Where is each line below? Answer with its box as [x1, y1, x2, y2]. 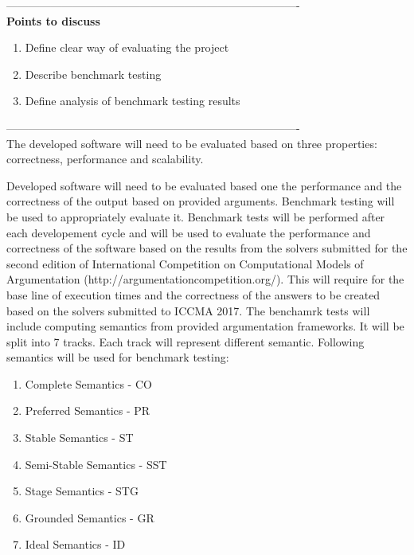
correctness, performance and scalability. [6, 150, 204, 167]
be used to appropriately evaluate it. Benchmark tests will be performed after [6, 208, 385, 225]
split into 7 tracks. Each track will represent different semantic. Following [6, 333, 365, 350]
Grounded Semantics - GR [25, 509, 154, 526]
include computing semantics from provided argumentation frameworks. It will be [6, 318, 404, 334]
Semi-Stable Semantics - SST [25, 455, 167, 472]
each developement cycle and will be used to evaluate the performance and [6, 224, 371, 240]
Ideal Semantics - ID [25, 536, 126, 553]
